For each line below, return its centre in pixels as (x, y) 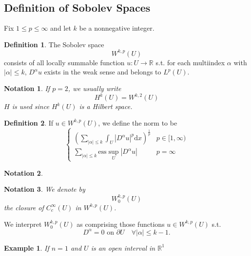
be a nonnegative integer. (117, 28)
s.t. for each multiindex (190, 62)
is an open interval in (123, 247)
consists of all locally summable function (64, 62)
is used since (30, 106)
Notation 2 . (23, 173)
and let (61, 28)
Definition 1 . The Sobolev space (54, 44)
